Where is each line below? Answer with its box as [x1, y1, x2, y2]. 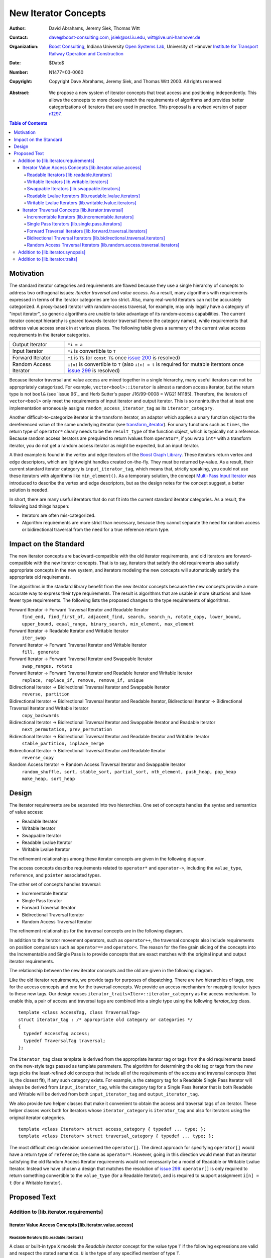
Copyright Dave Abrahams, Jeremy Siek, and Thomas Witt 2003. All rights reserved [49, 78, 222, 84]
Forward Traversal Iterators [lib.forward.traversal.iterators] [27, 228, 148, 234]
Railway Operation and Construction [49, 50, 124, 56]
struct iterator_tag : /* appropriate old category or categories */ [18, 1016, 193, 1023]
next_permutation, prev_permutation [22, 727, 112, 732]
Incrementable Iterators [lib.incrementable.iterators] [27, 214, 134, 220]
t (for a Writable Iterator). [9, 1180, 62, 1186]
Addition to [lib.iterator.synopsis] [18, 249, 86, 255]
